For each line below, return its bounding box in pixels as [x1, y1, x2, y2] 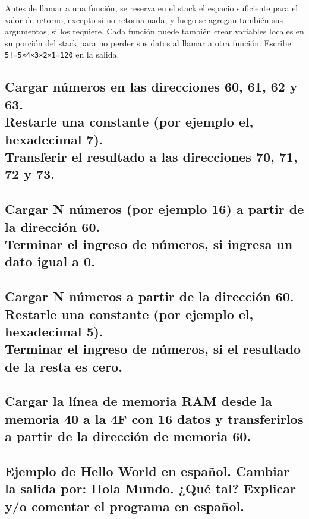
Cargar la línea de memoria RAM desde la [5, 392, 272, 410]
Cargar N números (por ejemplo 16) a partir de [5, 200, 304, 218]
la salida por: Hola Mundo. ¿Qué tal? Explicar [5, 479, 296, 498]
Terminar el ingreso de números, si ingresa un [5, 234, 293, 253]
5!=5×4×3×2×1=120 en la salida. [5, 48, 119, 61]
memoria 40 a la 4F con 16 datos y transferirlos [5, 409, 304, 427]
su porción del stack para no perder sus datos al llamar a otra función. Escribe [5, 36, 291, 49]
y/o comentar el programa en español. [5, 496, 244, 515]
